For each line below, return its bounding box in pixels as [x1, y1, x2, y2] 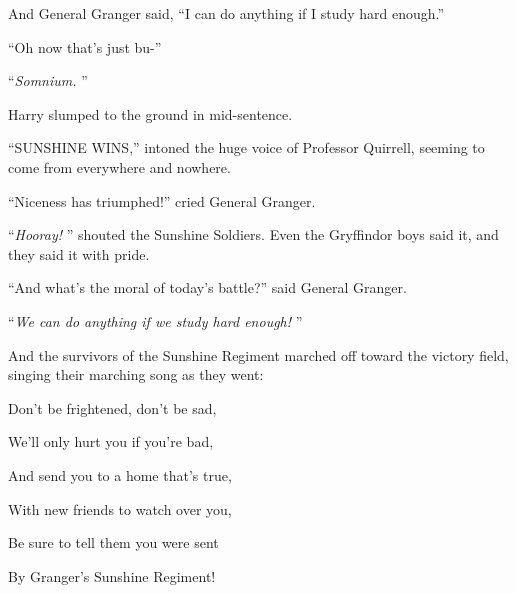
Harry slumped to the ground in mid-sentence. [8, 103, 293, 124]
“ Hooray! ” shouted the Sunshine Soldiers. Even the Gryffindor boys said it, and [8, 224, 499, 245]
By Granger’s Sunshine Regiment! [8, 565, 216, 586]
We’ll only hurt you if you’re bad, [8, 431, 214, 452]
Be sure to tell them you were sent [8, 532, 219, 553]
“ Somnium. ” [8, 70, 88, 91]
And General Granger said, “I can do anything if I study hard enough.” [8, 3, 445, 23]
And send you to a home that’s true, [8, 464, 232, 485]
